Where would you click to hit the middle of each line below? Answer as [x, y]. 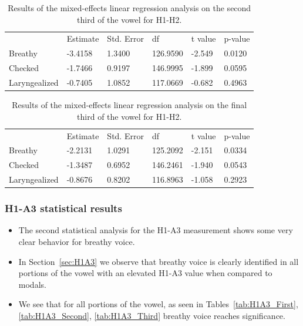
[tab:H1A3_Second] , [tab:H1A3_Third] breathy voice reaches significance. [152, 315]
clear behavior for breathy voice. [77, 241]
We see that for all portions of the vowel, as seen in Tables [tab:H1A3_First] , [158, 304]
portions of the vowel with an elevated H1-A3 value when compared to [145, 273]
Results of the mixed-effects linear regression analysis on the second [129, 8]
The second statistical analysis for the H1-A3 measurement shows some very [156, 230]
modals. [32, 284]
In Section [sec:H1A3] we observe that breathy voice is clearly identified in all [159, 261]
